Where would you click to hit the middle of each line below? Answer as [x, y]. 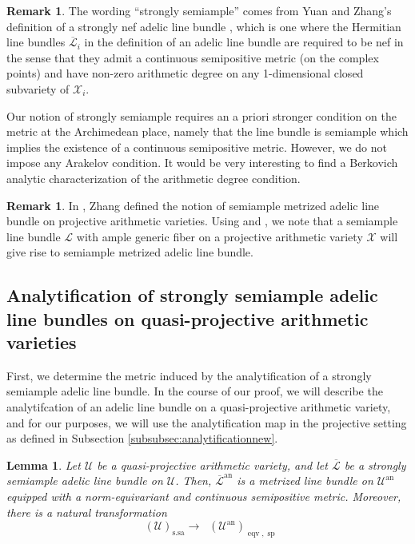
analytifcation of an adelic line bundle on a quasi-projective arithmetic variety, [199, 407]
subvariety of [38, 88]
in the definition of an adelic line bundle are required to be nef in [244, 42]
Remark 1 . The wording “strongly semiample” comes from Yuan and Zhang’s [199, 10]
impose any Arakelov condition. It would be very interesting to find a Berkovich [202, 163]
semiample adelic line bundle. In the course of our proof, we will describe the [195, 391]
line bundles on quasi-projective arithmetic [188, 318]
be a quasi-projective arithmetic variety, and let [212, 465]
